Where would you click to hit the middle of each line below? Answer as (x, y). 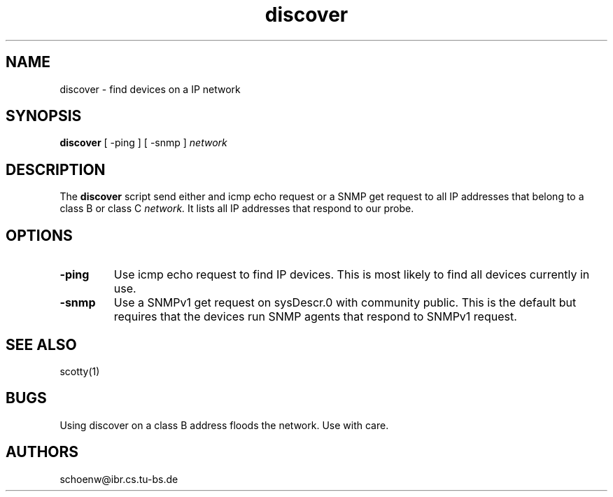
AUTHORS (42, 452)
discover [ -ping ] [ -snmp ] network (143, 143)
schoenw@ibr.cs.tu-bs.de (119, 479)
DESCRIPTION (56, 169)
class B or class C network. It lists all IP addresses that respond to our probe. (237, 209)
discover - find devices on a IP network (150, 89)
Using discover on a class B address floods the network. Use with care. (224, 425)
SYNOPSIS (44, 116)
